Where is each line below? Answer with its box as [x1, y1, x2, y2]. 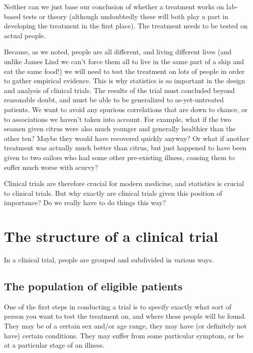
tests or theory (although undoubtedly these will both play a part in [23, 11, 228, 21]
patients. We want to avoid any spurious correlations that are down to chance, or [4, 104, 248, 114]
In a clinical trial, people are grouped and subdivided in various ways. [4, 255, 214, 264]
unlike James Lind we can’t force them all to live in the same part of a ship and [4, 56, 244, 66]
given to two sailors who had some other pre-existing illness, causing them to [4, 152, 235, 162]
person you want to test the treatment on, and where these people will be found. [4, 311, 246, 321]
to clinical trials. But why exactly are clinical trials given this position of [4, 188, 223, 198]
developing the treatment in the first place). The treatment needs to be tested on [4, 21, 248, 31]
